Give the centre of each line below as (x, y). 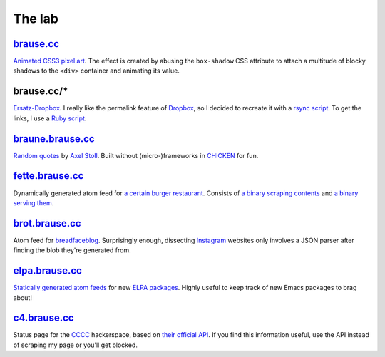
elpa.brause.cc (47, 271)
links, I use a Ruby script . (50, 118)
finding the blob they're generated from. (72, 250)
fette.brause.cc (48, 176)
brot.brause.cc (47, 223)
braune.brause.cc (54, 139)
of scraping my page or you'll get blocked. (76, 345)
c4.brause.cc (43, 318)
